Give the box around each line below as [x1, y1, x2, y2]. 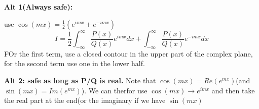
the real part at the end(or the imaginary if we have [4, 95, 166, 105]
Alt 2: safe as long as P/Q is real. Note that [4, 75, 156, 86]
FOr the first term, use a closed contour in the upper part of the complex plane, [4, 48, 253, 59]
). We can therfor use [81, 85, 147, 95]
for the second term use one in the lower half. [4, 58, 145, 69]
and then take [211, 85, 255, 95]
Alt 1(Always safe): [4, 2, 73, 12]
